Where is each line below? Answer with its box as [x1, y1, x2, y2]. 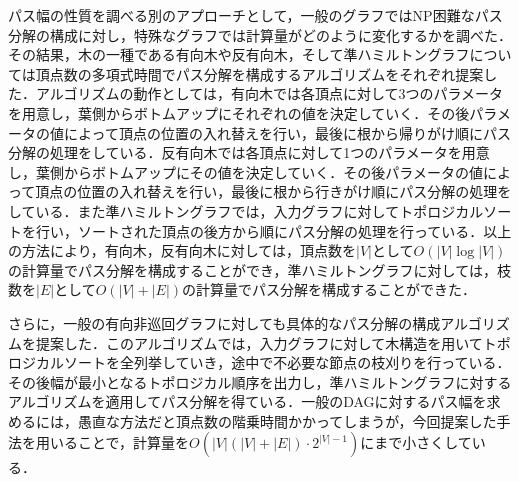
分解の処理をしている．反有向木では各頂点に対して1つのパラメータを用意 [8, 142, 490, 163]
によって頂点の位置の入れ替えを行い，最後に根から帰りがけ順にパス [63, 122, 511, 143]
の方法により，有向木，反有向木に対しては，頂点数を [8, 240, 357, 261]
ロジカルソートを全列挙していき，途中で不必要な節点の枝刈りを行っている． [8, 352, 511, 373]
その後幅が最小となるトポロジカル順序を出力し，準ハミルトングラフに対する [8, 371, 512, 392]
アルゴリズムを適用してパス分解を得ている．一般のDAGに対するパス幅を [8, 391, 487, 412]
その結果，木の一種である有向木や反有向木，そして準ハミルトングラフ [8, 44, 470, 65]
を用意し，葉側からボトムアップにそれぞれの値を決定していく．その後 [8, 102, 470, 123]
